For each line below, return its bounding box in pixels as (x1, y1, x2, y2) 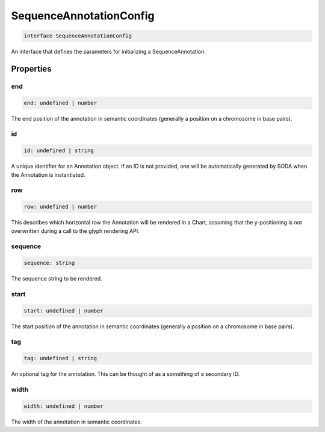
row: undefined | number (23, 203, 97, 211)
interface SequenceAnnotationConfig (23, 33, 132, 39)
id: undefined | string (23, 147, 94, 154)
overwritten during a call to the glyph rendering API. (11, 227, 140, 235)
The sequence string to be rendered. (11, 275, 102, 282)
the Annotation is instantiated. (11, 171, 85, 178)
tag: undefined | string (23, 355, 97, 362)
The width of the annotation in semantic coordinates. (11, 418, 143, 425)
